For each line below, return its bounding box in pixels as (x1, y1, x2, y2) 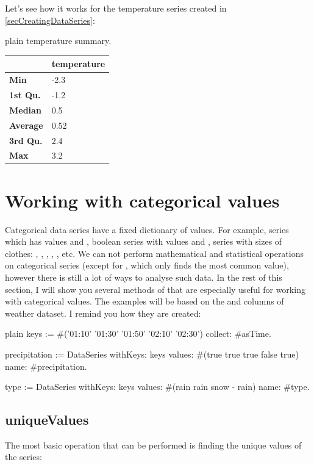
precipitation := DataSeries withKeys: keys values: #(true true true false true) (5, 347, 299, 360)
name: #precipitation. (5, 359, 87, 372)
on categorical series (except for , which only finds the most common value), (5, 259, 289, 272)
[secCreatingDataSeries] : (5, 13, 95, 26)
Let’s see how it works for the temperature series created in (5, 2, 227, 14)
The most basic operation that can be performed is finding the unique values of (5, 438, 302, 451)
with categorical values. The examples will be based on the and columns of (5, 295, 284, 308)
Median (9, 103, 41, 116)
